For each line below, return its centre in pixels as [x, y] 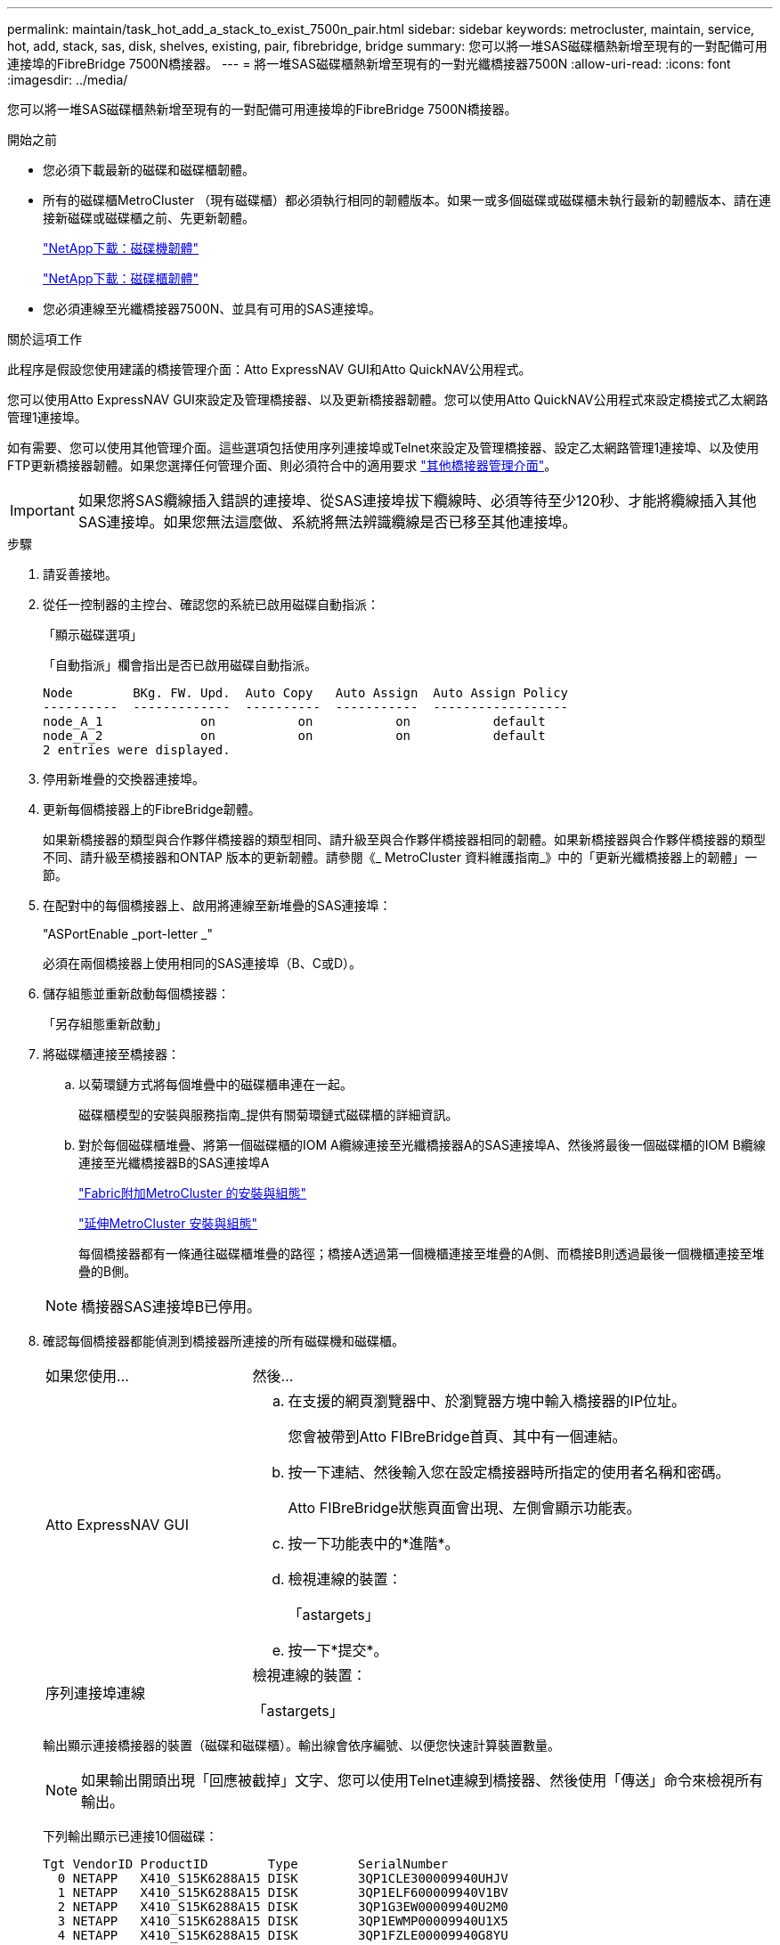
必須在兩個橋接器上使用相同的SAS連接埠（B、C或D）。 [203, 963]
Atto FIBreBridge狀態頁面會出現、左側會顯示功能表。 [464, 1508]
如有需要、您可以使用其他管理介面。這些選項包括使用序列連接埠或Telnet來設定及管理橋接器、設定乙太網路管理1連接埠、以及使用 [383, 448]
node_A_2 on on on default [294, 736]
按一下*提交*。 [338, 1650]
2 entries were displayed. [137, 750]
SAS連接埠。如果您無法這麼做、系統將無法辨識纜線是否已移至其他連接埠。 [327, 522]
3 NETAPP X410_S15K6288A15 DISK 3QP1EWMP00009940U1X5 [283, 1921]
